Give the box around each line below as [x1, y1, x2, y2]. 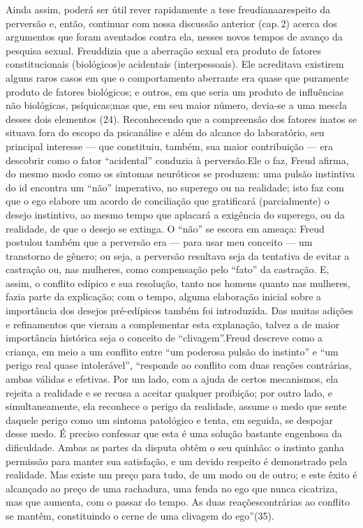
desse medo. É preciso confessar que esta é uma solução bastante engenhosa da [6, 426, 342, 441]
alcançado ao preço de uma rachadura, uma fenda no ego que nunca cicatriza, [6, 481, 338, 495]
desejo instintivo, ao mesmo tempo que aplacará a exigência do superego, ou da [6, 207, 345, 221]
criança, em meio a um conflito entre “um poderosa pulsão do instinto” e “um [6, 344, 339, 358]
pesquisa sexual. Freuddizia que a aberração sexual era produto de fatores [6, 43, 321, 57]
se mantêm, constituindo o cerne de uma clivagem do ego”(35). [6, 508, 274, 522]
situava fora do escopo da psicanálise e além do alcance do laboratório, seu [6, 125, 325, 140]
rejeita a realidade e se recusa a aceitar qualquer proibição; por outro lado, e [6, 385, 332, 399]
